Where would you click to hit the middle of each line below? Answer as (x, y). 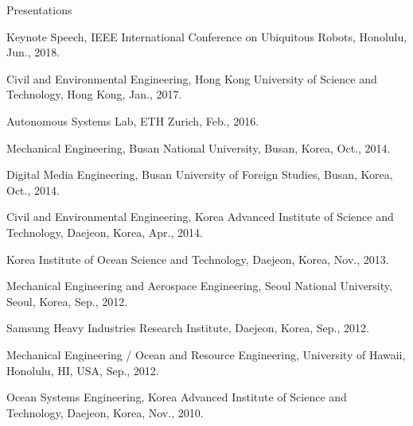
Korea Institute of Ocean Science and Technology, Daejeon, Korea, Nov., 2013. (198, 259)
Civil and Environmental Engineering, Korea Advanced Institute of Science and (200, 217)
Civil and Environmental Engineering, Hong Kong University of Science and (192, 78)
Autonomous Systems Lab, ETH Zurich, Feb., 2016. (133, 120)
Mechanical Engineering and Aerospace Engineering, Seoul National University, (199, 286)
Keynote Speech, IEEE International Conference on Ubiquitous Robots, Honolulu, (207, 36)
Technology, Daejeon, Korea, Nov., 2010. (105, 412)
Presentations (39, 10)
